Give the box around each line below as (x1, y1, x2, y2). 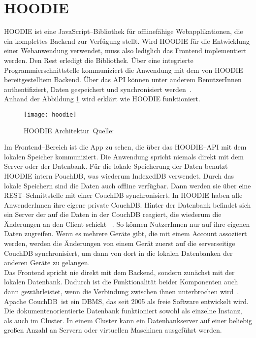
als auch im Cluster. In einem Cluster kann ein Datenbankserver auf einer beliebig (4, 315, 252, 325)
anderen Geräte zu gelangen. (4, 257, 90, 268)
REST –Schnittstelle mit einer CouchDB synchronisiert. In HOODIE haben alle (4, 190, 243, 200)
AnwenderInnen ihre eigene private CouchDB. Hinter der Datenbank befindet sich (4, 199, 251, 210)
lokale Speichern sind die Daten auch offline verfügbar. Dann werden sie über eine (4, 180, 251, 190)
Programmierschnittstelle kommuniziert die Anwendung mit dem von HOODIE (4, 64, 243, 75)
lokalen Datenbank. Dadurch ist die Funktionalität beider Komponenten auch (4, 277, 238, 287)
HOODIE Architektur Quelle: (24, 125, 114, 135)
